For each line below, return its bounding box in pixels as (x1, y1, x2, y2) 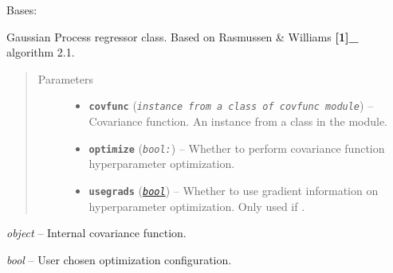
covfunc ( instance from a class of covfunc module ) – (88, 97, 374, 114)
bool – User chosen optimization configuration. (6, 251, 232, 267)
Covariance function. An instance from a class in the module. (88, 113, 388, 130)
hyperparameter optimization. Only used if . (88, 197, 305, 214)
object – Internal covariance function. (6, 224, 187, 241)
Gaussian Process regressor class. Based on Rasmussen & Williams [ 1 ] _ (6, 28, 359, 45)
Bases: (6, 2, 37, 18)
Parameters (37, 70, 93, 87)
